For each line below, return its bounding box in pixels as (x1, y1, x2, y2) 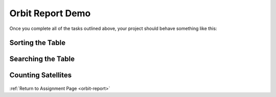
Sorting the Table (9, 39, 66, 47)
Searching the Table (9, 55, 75, 63)
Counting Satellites (9, 71, 72, 80)
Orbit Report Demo (9, 8, 91, 19)
